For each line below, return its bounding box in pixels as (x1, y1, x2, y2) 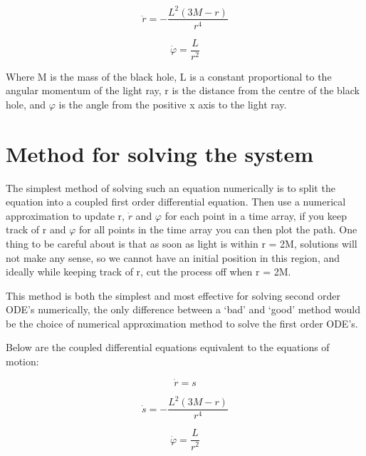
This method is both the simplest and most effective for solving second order (6, 288, 341, 303)
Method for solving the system (6, 138, 314, 168)
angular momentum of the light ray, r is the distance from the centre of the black (6, 83, 360, 98)
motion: (6, 354, 39, 369)
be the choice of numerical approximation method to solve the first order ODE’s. (6, 315, 358, 330)
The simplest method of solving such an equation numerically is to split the (6, 180, 335, 195)
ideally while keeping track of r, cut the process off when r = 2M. (6, 264, 291, 279)
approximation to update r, (6, 208, 125, 223)
